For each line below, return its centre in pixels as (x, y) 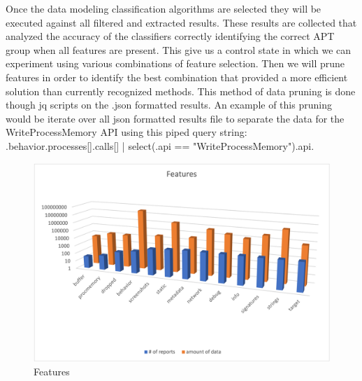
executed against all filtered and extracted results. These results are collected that (181, 22)
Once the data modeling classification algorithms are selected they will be (164, 8)
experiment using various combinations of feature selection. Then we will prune (175, 63)
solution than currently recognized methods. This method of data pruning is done (181, 91)
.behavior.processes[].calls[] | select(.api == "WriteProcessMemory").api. (160, 145)
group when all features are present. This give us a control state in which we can (179, 49)
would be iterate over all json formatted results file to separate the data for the (175, 118)
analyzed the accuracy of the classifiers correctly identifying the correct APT (170, 36)
